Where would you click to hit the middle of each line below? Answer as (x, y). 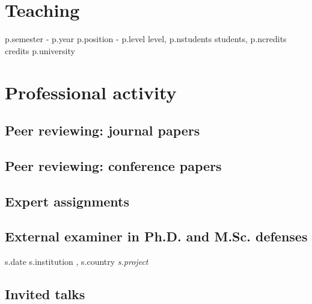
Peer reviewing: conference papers (113, 165)
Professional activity (91, 92)
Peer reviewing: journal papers (102, 130)
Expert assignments (67, 201)
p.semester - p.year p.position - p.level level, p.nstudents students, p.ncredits (146, 39)
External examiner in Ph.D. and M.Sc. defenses (156, 236)
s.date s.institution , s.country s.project (77, 262)
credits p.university (40, 50)
